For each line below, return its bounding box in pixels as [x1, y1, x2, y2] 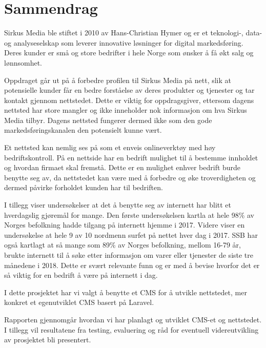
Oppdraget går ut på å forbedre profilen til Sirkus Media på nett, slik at [4, 74, 232, 85]
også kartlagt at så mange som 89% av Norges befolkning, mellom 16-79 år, [4, 239, 241, 250]
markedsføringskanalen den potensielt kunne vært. [4, 125, 162, 135]
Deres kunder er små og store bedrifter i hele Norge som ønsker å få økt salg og [4, 47, 254, 58]
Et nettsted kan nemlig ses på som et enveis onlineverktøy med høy [4, 142, 216, 153]
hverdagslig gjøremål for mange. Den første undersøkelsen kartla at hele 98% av [4, 209, 254, 220]
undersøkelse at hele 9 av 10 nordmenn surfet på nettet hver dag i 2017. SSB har [4, 229, 258, 240]
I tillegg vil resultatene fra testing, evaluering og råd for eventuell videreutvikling [4, 324, 259, 335]
